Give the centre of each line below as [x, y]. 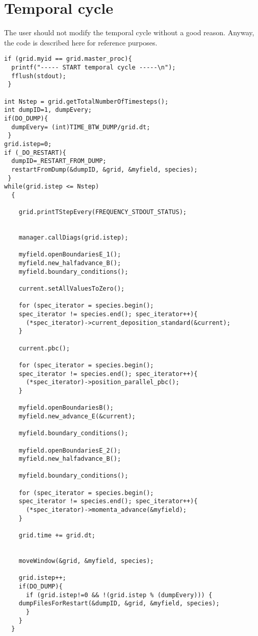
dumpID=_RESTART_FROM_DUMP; [59, 161]
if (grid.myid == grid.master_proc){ [68, 59]
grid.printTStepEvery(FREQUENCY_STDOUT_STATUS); [102, 212]
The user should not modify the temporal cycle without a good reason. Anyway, [129, 32]
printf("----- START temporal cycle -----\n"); [94, 67]
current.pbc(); [44, 348]
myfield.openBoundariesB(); [66, 408]
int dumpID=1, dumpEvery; [48, 110]
